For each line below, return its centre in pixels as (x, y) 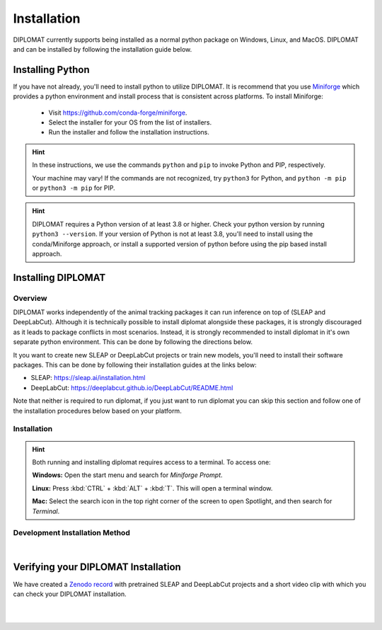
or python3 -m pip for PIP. (74, 188)
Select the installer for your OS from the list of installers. (130, 122)
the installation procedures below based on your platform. (97, 411)
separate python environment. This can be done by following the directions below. (133, 342)
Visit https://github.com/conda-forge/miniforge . (118, 113)
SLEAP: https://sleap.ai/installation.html (88, 378)
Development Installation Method (71, 533)
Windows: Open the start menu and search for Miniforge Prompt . (127, 475)
